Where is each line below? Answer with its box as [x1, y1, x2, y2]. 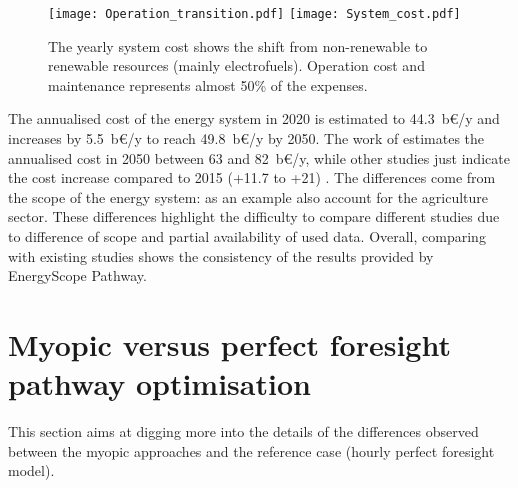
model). [8, 460, 55, 481]
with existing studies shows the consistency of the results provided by [8, 245, 434, 266]
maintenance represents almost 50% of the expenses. [48, 74, 368, 95]
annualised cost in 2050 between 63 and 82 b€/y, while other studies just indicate [8, 147, 510, 168]
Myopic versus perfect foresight [8, 323, 451, 364]
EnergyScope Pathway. [8, 265, 147, 286]
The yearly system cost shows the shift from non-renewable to [48, 35, 428, 56]
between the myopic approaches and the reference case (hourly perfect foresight [8, 440, 495, 461]
